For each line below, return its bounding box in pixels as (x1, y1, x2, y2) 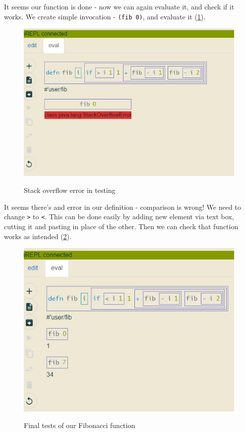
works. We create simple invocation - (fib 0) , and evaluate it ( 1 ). (4, 11, 206, 21)
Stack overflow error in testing (24, 185, 116, 195)
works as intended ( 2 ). (4, 231, 71, 241)
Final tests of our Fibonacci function (24, 420, 135, 431)
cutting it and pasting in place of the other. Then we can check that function (4, 221, 239, 231)
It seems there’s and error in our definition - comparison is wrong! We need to (4, 201, 241, 212)
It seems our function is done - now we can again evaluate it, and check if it (4, 1, 235, 11)
